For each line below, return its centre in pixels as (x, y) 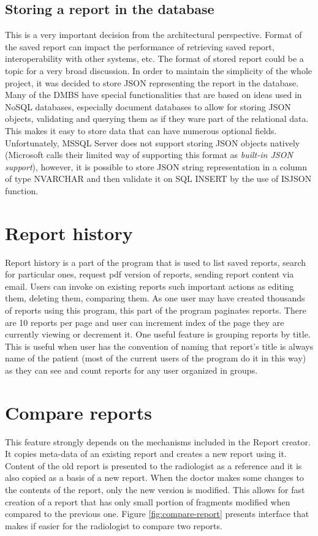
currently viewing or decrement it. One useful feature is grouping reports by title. (158, 334)
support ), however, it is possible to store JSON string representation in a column (156, 166)
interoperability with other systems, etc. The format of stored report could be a (154, 59)
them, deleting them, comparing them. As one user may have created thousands (155, 298)
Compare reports (78, 412)
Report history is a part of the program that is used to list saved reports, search (156, 262)
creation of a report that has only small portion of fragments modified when (148, 501)
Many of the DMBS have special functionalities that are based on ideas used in (153, 95)
